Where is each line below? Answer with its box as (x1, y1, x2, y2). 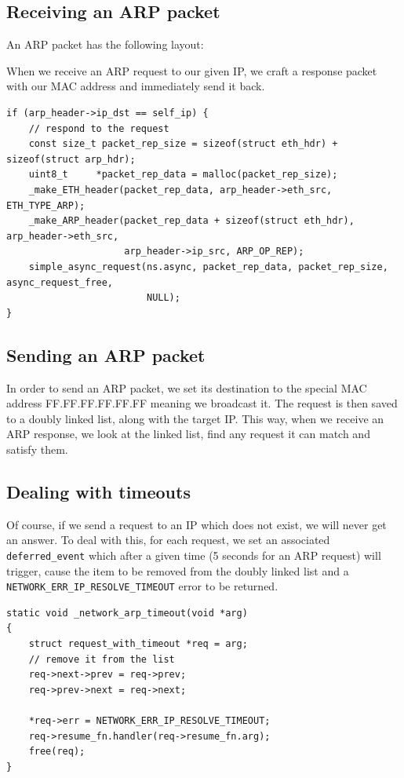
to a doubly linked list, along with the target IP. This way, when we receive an (6, 410, 384, 426)
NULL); (146, 292, 180, 304)
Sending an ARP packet (6, 342, 206, 367)
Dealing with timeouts (6, 479, 191, 503)
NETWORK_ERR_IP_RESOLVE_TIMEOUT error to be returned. (6, 578, 278, 594)
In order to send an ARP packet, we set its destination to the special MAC (6, 379, 367, 396)
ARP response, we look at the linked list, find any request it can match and (6, 426, 370, 442)
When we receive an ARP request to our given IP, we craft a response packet (6, 62, 377, 79)
